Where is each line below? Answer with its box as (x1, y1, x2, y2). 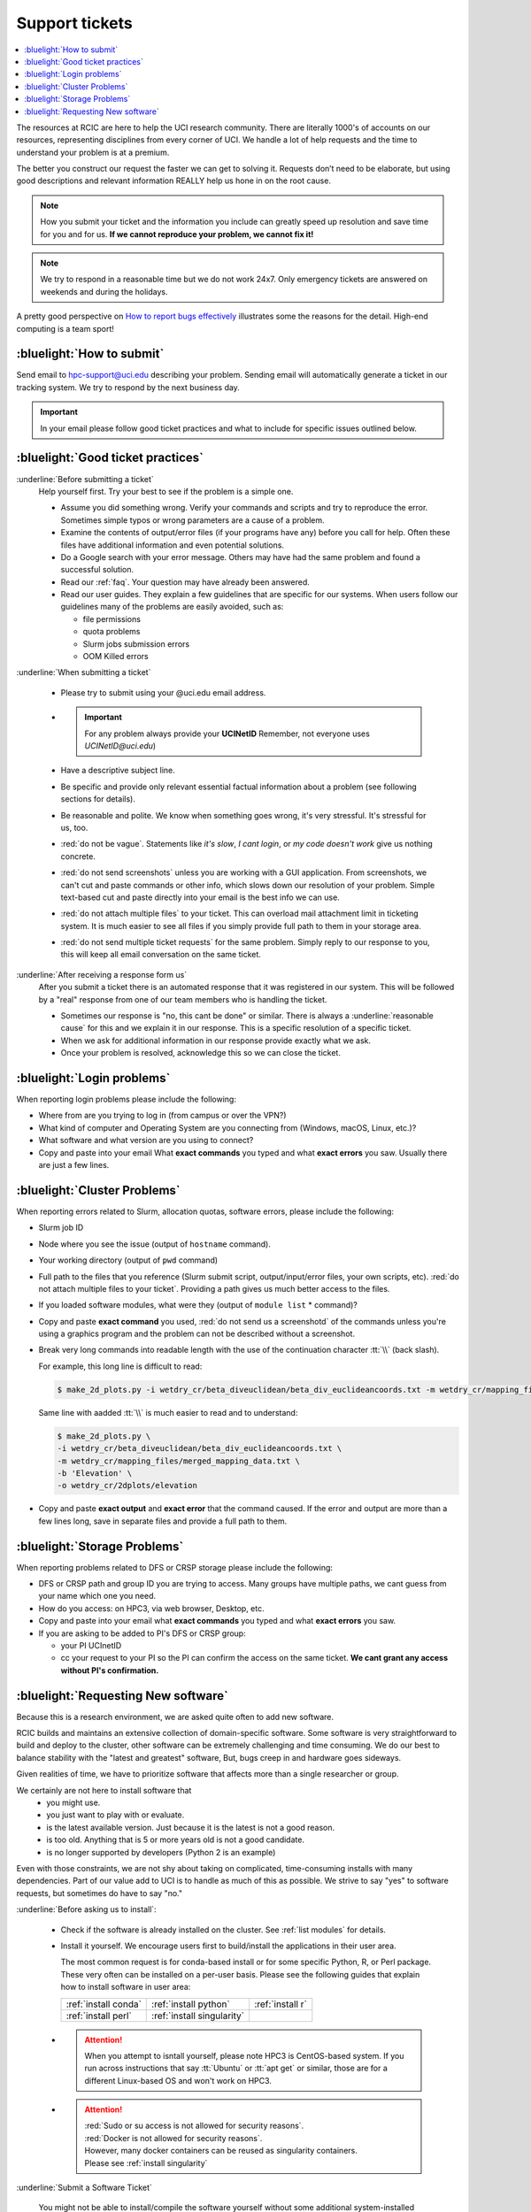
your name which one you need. (38, 1591, 157, 1601)
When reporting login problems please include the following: (16, 1094, 236, 1105)
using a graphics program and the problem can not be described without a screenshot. (38, 1328, 356, 1340)
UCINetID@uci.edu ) (84, 740, 157, 751)
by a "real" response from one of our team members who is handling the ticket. (38, 994, 327, 1004)
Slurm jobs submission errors (82, 638, 190, 649)
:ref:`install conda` (65, 1998, 142, 2010)
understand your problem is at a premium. (16, 147, 170, 157)
